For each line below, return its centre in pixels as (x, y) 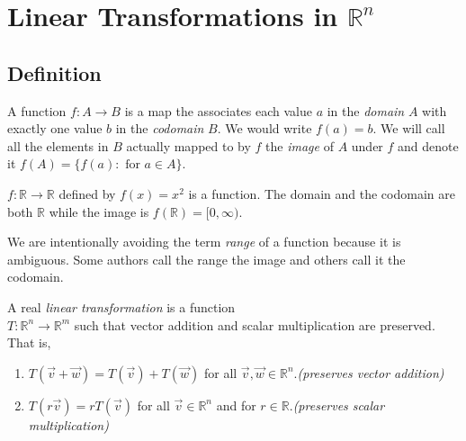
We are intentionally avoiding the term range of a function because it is (204, 242)
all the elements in (58, 145)
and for (236, 405)
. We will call (409, 128)
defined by (87, 193)
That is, (29, 342)
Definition (54, 72)
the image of (300, 145)
